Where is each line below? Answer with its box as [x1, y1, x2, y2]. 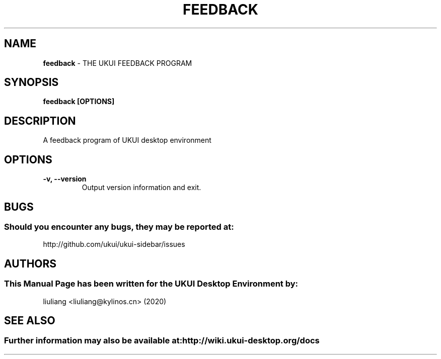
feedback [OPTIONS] [43, 97, 115, 106]
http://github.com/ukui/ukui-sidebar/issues [43, 240, 185, 249]
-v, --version [43, 174, 87, 184]
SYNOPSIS [4, 76, 59, 89]
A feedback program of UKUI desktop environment [43, 136, 211, 145]
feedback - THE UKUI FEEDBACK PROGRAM [43, 58, 192, 67]
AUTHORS [4, 257, 57, 270]
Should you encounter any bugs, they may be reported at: [4, 221, 234, 232]
